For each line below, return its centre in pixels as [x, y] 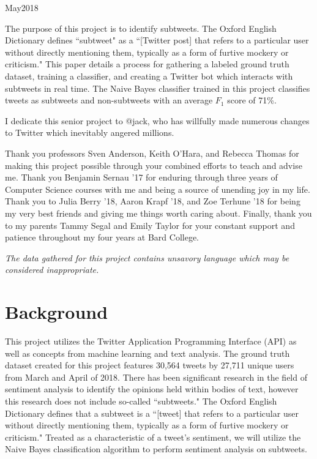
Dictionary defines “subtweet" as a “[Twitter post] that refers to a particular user [157, 40]
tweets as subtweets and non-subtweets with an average [109, 100]
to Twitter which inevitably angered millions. [90, 132]
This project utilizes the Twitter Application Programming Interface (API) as [151, 341]
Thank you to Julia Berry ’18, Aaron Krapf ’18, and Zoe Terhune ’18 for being [153, 201]
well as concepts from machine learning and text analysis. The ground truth [147, 353]
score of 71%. [252, 100]
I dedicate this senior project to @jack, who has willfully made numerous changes [157, 120]
